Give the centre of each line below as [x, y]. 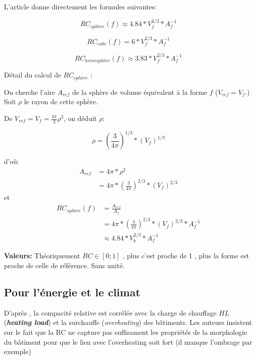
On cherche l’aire [30, 92]
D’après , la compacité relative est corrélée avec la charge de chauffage [110, 312]
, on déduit [80, 118]
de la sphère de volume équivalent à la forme [140, 92]
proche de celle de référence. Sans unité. [64, 265]
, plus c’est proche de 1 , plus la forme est [186, 256]
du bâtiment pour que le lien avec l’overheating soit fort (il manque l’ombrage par [128, 341]
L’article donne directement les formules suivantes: [80, 6]
